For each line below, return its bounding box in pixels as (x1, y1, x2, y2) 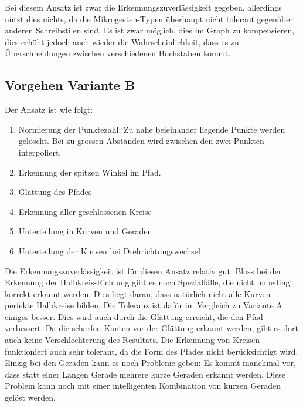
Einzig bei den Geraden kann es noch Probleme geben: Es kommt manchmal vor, (5, 356, 296, 369)
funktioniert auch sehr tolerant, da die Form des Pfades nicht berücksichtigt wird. (5, 345, 298, 357)
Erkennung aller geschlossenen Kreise (18, 205, 152, 217)
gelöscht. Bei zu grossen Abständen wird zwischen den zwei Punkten (18, 134, 264, 147)
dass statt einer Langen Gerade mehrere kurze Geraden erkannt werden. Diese (5, 368, 286, 380)
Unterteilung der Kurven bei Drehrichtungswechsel (18, 244, 200, 257)
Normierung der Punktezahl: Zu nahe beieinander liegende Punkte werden (18, 123, 285, 135)
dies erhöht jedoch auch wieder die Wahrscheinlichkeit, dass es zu (5, 35, 239, 48)
